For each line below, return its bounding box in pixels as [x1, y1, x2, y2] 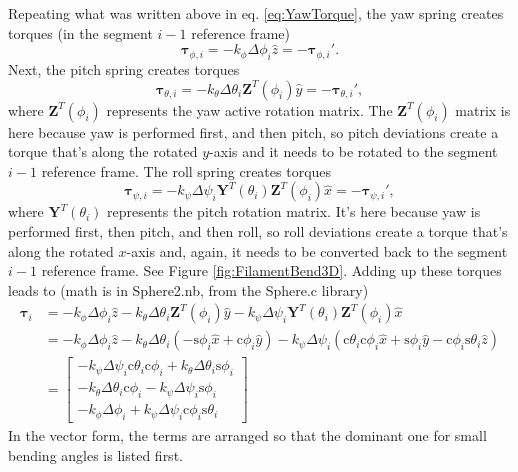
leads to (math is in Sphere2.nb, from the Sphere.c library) [8, 279, 369, 300]
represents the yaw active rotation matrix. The [106, 99, 393, 120]
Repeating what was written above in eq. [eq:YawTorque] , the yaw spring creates [8, 3, 504, 23]
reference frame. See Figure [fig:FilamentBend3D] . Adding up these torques [41, 260, 502, 281]
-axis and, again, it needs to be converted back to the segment [126, 240, 508, 261]
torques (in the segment [8, 22, 153, 43]
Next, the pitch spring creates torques [8, 58, 240, 79]
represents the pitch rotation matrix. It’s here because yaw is [107, 201, 481, 222]
